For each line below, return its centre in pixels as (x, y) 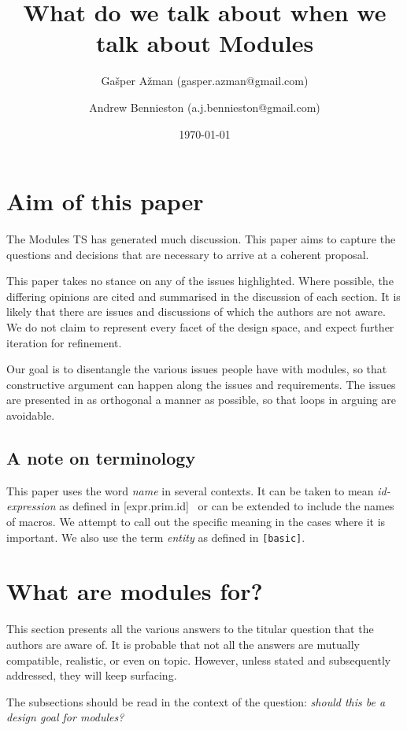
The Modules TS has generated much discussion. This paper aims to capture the (201, 239)
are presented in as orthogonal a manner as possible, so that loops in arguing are (202, 400)
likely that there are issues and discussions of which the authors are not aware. (196, 311)
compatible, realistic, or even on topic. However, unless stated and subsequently (199, 660)
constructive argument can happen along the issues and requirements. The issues (201, 384)
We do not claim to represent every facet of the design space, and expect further (200, 327)
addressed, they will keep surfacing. (92, 675)
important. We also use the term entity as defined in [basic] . (156, 537)
